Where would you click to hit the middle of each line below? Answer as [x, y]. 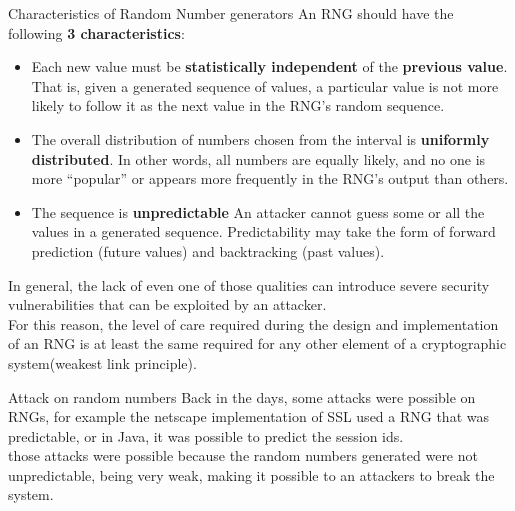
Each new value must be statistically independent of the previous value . [269, 66]
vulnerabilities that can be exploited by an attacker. [167, 304]
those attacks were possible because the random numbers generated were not [243, 455]
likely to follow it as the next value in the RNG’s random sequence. [238, 105]
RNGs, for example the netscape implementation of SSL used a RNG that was [248, 416]
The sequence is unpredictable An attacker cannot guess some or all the [258, 211]
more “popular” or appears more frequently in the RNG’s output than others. [270, 178]
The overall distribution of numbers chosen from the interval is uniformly [260, 138]
